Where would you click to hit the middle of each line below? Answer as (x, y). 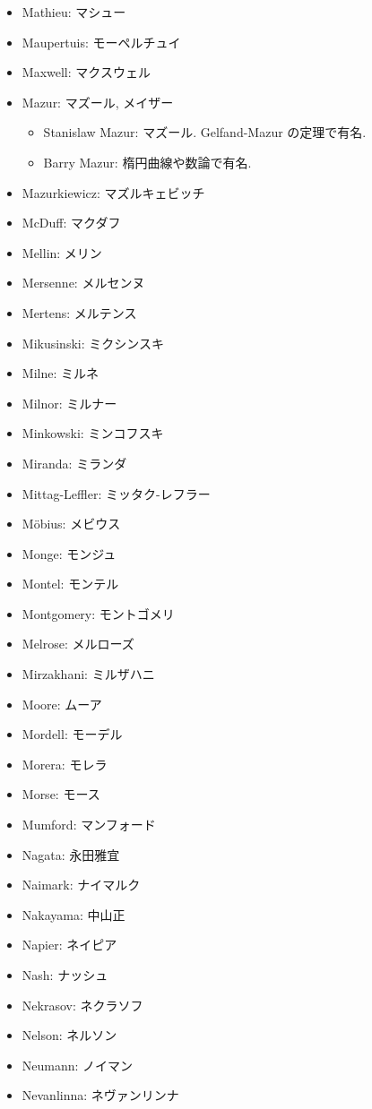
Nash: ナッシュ (65, 975)
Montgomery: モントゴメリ (98, 613)
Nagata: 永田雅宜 (71, 854)
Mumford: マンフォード (89, 825)
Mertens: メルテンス (79, 312)
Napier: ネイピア (69, 945)
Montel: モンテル (70, 584)
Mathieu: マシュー (74, 12)
